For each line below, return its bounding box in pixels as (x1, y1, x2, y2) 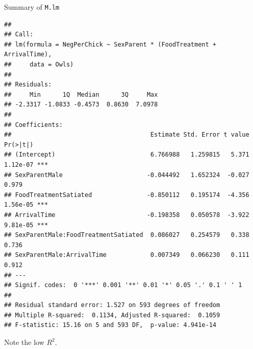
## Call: (4, 31, 34, 38)
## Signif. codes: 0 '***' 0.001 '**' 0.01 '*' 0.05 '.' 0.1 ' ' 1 (4, 281, 242, 289)
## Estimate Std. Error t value (4, 131, 249, 139)
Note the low (4, 337, 44, 347)
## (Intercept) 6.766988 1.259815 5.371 (4, 151, 249, 159)
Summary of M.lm (4, 2, 60, 12)
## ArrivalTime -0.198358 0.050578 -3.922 (4, 211, 249, 219)
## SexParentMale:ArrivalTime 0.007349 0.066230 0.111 (4, 251, 249, 259)
